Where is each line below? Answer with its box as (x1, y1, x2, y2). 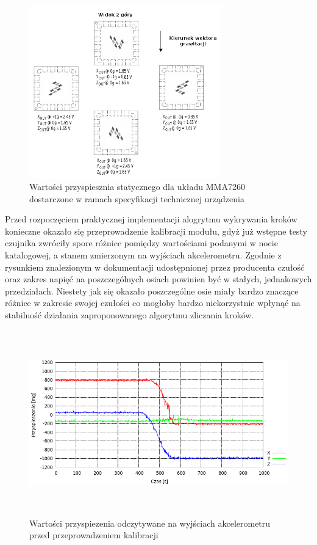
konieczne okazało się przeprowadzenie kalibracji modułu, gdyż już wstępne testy (5, 224, 307, 237)
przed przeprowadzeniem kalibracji (29, 529, 158, 541)
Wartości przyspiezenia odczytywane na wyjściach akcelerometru (29, 516, 271, 529)
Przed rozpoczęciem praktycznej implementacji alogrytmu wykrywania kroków (5, 213, 297, 225)
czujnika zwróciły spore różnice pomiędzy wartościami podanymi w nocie (5, 236, 278, 249)
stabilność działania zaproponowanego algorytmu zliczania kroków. (5, 308, 254, 321)
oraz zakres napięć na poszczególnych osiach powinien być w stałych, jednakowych (5, 272, 312, 285)
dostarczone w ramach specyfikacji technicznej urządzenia (29, 192, 244, 205)
